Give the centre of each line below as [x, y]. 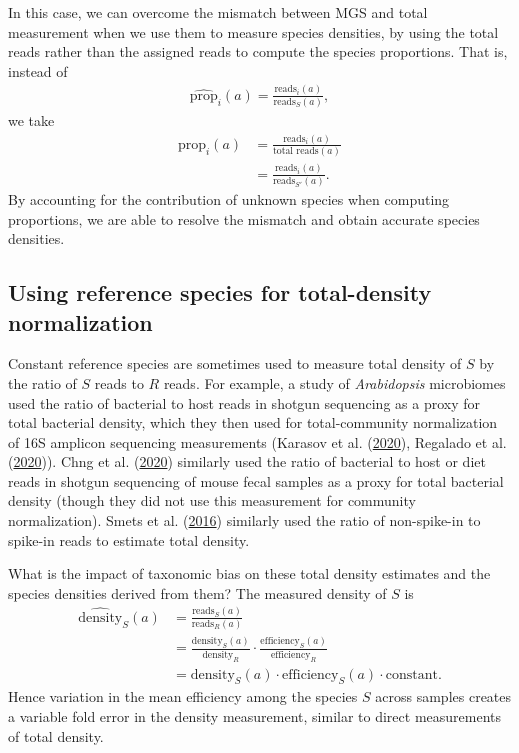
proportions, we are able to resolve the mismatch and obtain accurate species [244, 218]
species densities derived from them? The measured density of [197, 592]
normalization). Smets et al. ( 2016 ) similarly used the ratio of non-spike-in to [244, 520]
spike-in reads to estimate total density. [129, 539]
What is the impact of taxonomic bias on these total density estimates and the [249, 573]
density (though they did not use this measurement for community [212, 500]
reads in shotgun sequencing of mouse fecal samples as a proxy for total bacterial [256, 480]
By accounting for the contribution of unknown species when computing [229, 198]
